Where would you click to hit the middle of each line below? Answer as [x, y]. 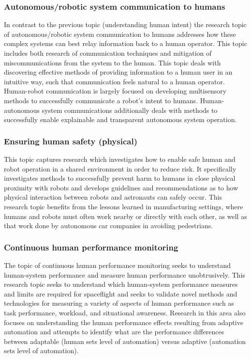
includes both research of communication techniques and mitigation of [108, 53]
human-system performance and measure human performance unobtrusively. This [125, 274]
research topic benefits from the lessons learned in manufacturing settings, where [124, 206]
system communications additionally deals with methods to [130, 110]
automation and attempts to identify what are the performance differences [114, 332]
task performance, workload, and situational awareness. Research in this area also [125, 312]
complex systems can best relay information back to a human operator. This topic [125, 43]
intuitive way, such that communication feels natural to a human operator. [114, 81]
